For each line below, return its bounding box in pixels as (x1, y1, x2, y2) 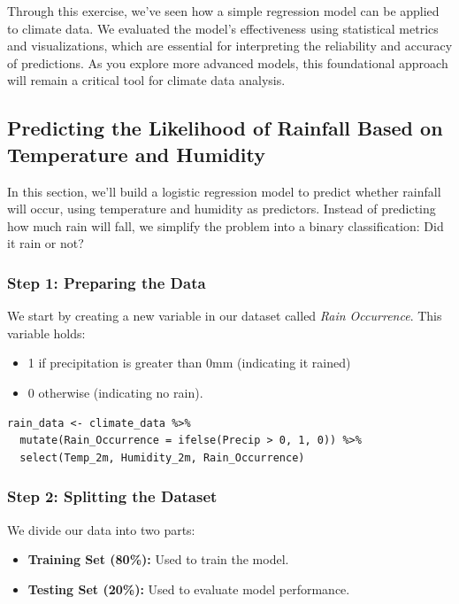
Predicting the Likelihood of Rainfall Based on (7, 114, 443, 142)
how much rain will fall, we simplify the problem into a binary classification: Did (7, 216, 444, 235)
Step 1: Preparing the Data (7, 271, 206, 293)
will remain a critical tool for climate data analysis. (7, 71, 286, 89)
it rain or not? (7, 234, 84, 252)
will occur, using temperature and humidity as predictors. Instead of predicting (7, 199, 436, 218)
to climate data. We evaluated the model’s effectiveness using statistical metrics (7, 19, 439, 37)
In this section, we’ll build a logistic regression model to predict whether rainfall (7, 182, 441, 200)
